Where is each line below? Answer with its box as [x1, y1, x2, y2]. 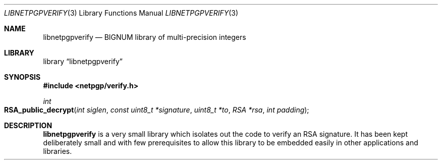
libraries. [43, 147, 72, 155]
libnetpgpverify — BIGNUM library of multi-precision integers [43, 33, 246, 41]
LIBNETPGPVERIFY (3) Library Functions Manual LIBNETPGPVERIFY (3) [4, 9, 239, 17]
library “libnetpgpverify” [43, 57, 123, 66]
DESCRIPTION [4, 121, 52, 130]
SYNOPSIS [4, 73, 41, 81]
